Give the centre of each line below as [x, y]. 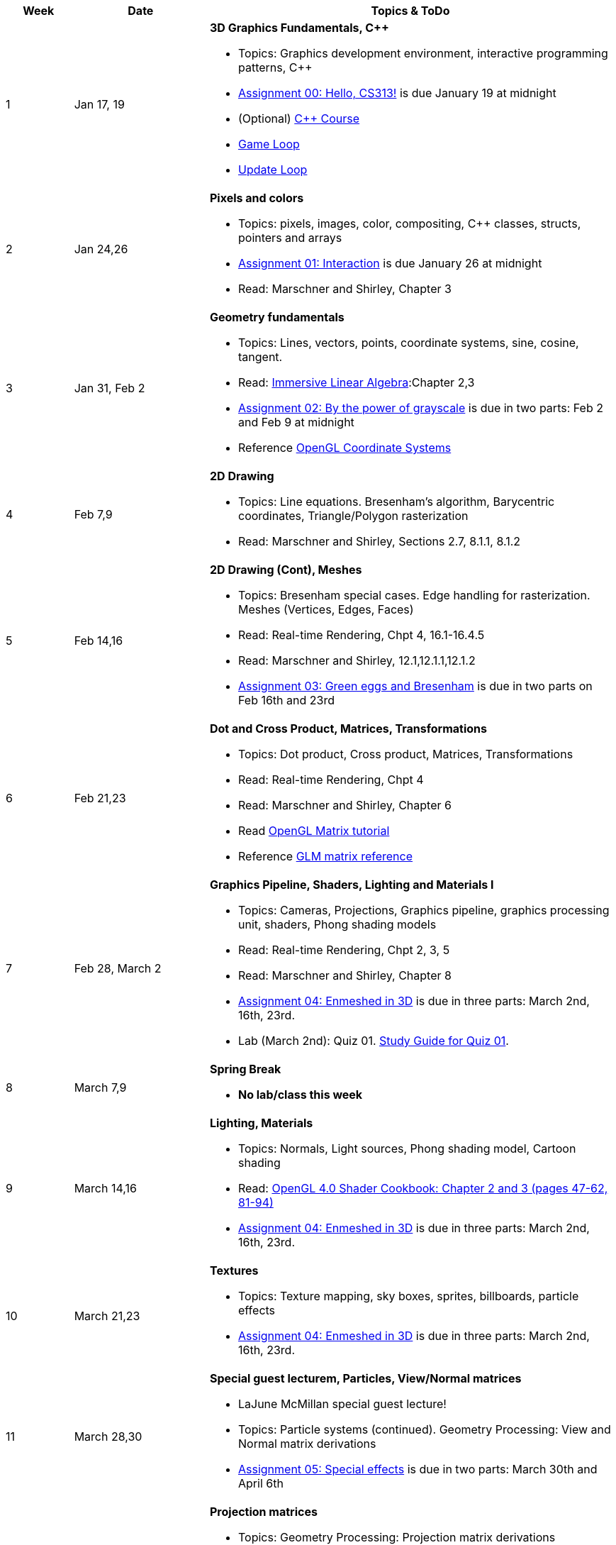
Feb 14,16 [99, 641]
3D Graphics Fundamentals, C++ [299, 28]
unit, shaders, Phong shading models [337, 924]
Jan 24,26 [101, 249]
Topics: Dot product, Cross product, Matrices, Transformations [405, 754]
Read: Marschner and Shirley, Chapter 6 [345, 805]
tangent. [260, 357]
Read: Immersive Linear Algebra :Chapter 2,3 [356, 382]
